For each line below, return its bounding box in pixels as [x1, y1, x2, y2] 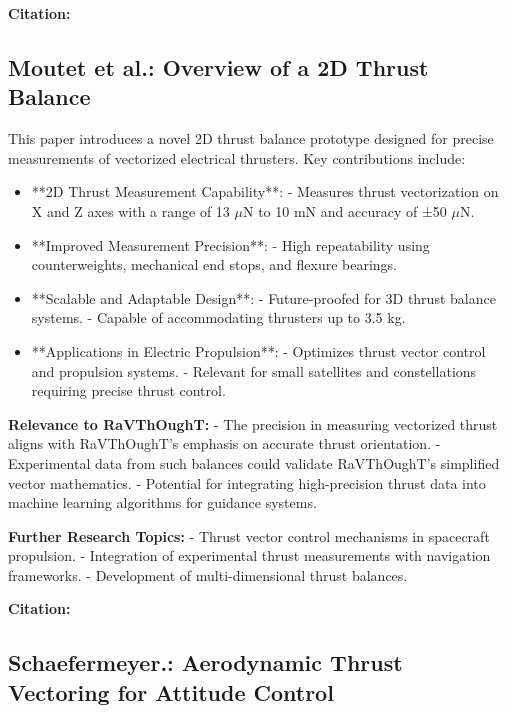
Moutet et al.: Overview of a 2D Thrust [8, 51, 429, 82]
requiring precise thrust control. [31, 380, 226, 401]
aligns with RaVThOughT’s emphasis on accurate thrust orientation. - [8, 433, 441, 454]
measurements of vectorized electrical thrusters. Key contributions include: [8, 147, 466, 168]
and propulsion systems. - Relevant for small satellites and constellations [31, 360, 477, 381]
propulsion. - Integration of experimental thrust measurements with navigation [8, 545, 491, 566]
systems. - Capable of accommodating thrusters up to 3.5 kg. [31, 307, 406, 328]
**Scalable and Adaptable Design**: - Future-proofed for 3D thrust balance [31, 287, 496, 308]
